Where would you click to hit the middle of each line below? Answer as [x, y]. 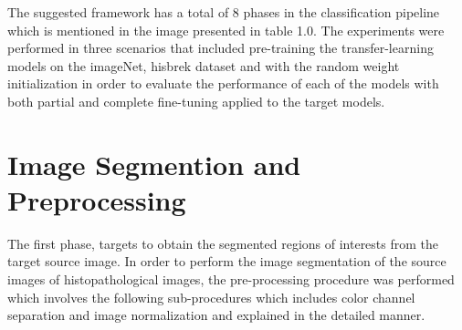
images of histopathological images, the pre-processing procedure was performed [231, 279]
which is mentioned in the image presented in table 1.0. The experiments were [226, 30]
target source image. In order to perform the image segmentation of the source [227, 261]
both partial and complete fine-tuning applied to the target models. [196, 101]
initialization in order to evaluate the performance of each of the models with [223, 83]
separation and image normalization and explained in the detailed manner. [216, 315]
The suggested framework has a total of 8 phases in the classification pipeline [224, 12]
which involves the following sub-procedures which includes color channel [211, 297]
